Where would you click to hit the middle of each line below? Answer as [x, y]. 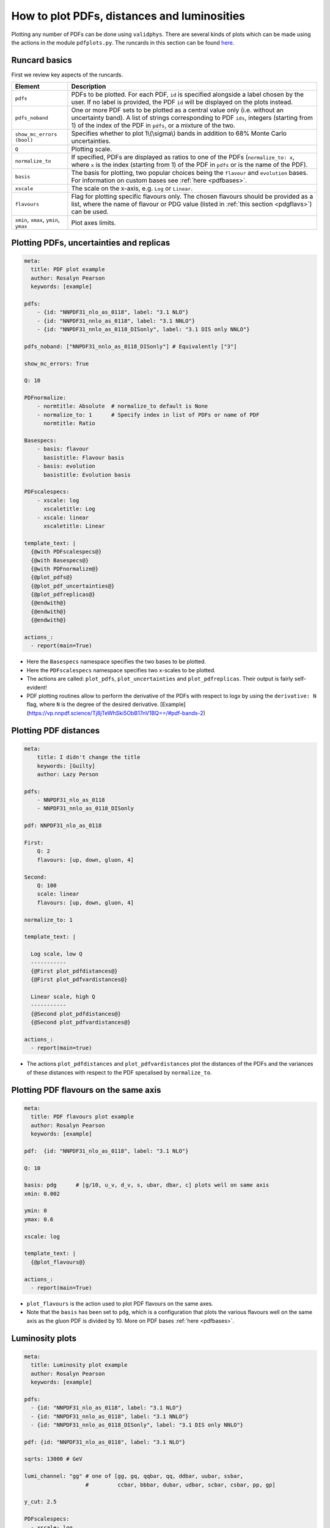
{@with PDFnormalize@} [65, 569]
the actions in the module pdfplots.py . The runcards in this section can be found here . [123, 42]
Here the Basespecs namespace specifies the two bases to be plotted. [116, 662]
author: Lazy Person [68, 774]
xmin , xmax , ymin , [38, 220]
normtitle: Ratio [70, 424]
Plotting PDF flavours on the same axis [86, 1090]
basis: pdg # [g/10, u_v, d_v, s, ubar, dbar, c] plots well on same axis [147, 1185]
